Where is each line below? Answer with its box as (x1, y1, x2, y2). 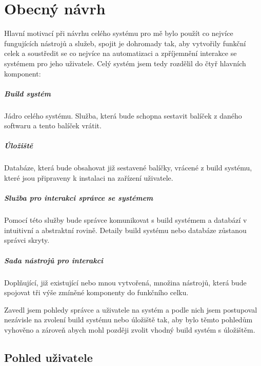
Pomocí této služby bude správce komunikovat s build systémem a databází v (4, 215, 247, 225)
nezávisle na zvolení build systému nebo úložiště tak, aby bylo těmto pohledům (4, 314, 253, 325)
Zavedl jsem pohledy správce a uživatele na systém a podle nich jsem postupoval (4, 304, 257, 315)
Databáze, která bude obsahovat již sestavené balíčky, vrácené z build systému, (4, 162, 252, 173)
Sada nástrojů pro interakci (4, 255, 104, 265)
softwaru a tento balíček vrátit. (4, 120, 102, 131)
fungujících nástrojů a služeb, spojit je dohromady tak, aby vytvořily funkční (4, 37, 246, 48)
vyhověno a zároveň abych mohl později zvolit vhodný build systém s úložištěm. (4, 324, 255, 335)
